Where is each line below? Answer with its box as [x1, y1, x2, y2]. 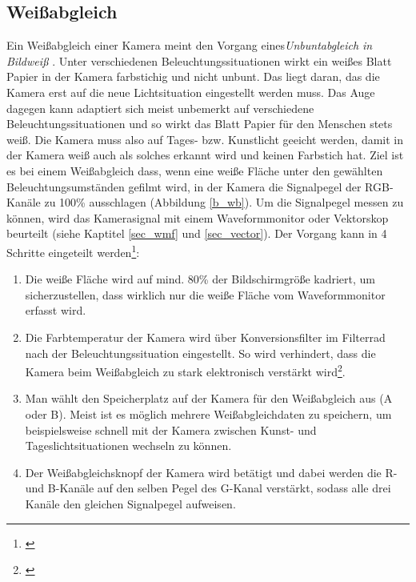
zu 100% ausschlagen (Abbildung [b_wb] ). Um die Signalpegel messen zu [44, 194, 404, 211]
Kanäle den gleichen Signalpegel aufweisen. [25, 495, 236, 512]
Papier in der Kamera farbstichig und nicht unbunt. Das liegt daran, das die [6, 68, 380, 85]
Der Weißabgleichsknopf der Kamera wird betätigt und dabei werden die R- [25, 464, 398, 480]
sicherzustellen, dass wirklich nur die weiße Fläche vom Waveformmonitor [25, 286, 386, 303]
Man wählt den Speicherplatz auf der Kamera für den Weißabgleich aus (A [25, 390, 393, 407]
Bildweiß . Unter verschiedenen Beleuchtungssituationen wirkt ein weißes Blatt [6, 52, 392, 69]
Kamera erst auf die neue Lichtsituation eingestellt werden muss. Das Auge [6, 83, 375, 100]
